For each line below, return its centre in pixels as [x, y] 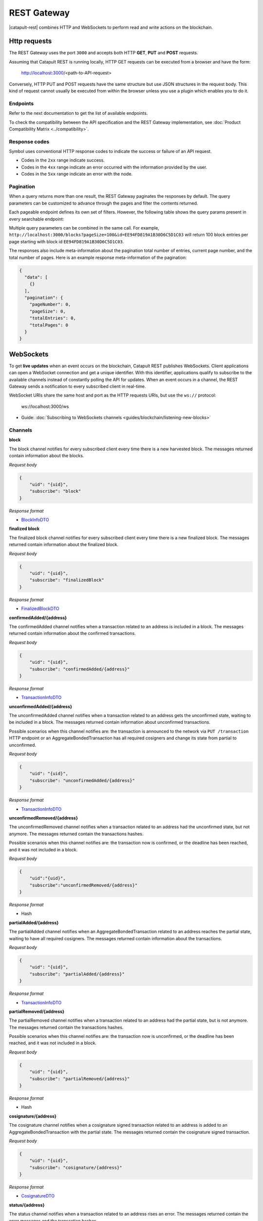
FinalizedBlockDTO [40, 609]
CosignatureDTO [38, 1196]
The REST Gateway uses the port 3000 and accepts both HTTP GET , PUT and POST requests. [103, 53]
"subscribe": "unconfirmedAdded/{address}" [82, 780]
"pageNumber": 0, [50, 305]
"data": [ [36, 277]
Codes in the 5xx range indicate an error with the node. [77, 174]
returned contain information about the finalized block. [64, 545]
